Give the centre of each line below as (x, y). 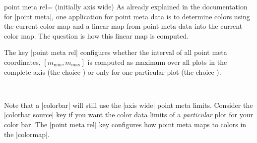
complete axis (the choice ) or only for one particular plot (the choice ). (113, 71)
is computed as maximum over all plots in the (157, 62)
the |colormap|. (27, 134)
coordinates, (22, 62)
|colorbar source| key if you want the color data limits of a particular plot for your (129, 115)
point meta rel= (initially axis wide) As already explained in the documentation (126, 6)
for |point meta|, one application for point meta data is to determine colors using (127, 16)
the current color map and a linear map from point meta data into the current (123, 26)
